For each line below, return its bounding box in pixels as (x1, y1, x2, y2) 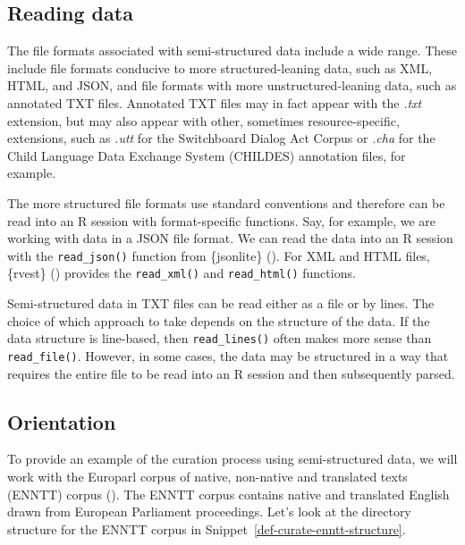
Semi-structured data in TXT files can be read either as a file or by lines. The (7, 294, 435, 313)
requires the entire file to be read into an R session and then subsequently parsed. (7, 364, 455, 382)
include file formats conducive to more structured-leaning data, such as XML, (7, 58, 433, 77)
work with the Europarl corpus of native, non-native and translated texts (7, 466, 408, 485)
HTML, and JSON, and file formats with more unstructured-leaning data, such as (7, 76, 457, 95)
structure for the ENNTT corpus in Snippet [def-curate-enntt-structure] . (7, 519, 406, 538)
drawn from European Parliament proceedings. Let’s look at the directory (7, 502, 411, 521)
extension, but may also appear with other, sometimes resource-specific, (7, 111, 400, 130)
